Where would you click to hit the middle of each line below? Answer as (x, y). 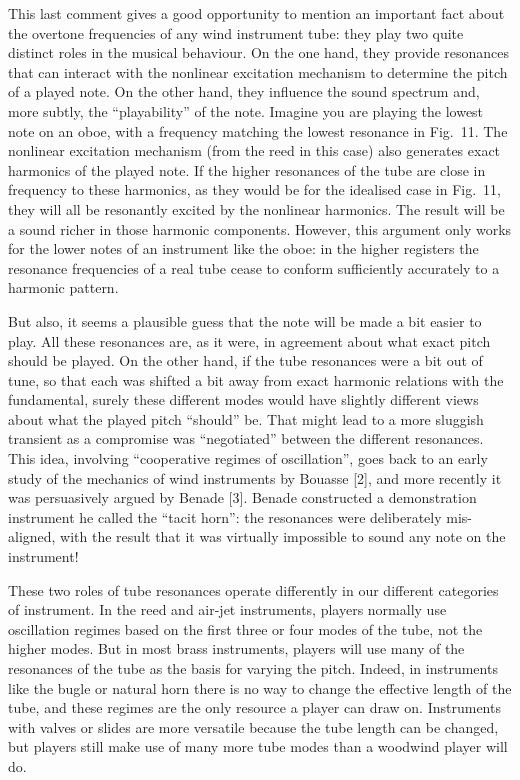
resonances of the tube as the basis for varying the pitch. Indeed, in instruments (253, 668)
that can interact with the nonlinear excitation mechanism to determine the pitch (258, 71)
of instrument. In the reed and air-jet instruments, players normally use (227, 609)
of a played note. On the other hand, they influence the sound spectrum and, (244, 91)
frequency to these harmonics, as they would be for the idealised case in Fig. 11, (255, 189)
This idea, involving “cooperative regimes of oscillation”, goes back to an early (248, 458)
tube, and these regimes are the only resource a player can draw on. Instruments (254, 707)
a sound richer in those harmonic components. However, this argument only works (260, 228)
